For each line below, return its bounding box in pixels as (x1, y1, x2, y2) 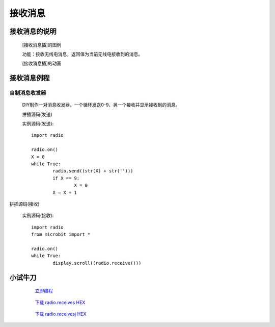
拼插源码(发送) (22, 111, 53, 117)
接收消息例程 (9, 74, 50, 83)
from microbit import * (31, 232, 91, 237)
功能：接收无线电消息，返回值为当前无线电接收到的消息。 (22, 51, 143, 57)
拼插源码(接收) (9, 201, 40, 207)
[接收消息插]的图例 (22, 41, 62, 48)
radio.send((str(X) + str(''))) (52, 168, 133, 174)
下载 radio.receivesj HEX (35, 311, 87, 317)
